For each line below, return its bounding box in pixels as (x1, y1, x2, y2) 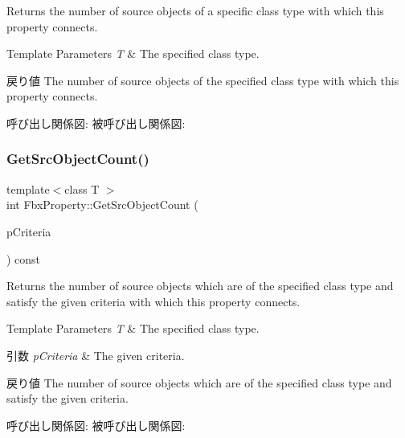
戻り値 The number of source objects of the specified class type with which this (6, 72, 399, 88)
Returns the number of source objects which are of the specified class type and (6, 277, 394, 294)
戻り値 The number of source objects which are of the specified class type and (6, 374, 392, 391)
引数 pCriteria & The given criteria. (6, 346, 185, 363)
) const (6, 250, 41, 267)
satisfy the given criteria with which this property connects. (6, 293, 301, 309)
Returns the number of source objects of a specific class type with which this (6, 2, 384, 18)
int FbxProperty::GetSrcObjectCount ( (6, 196, 198, 213)
